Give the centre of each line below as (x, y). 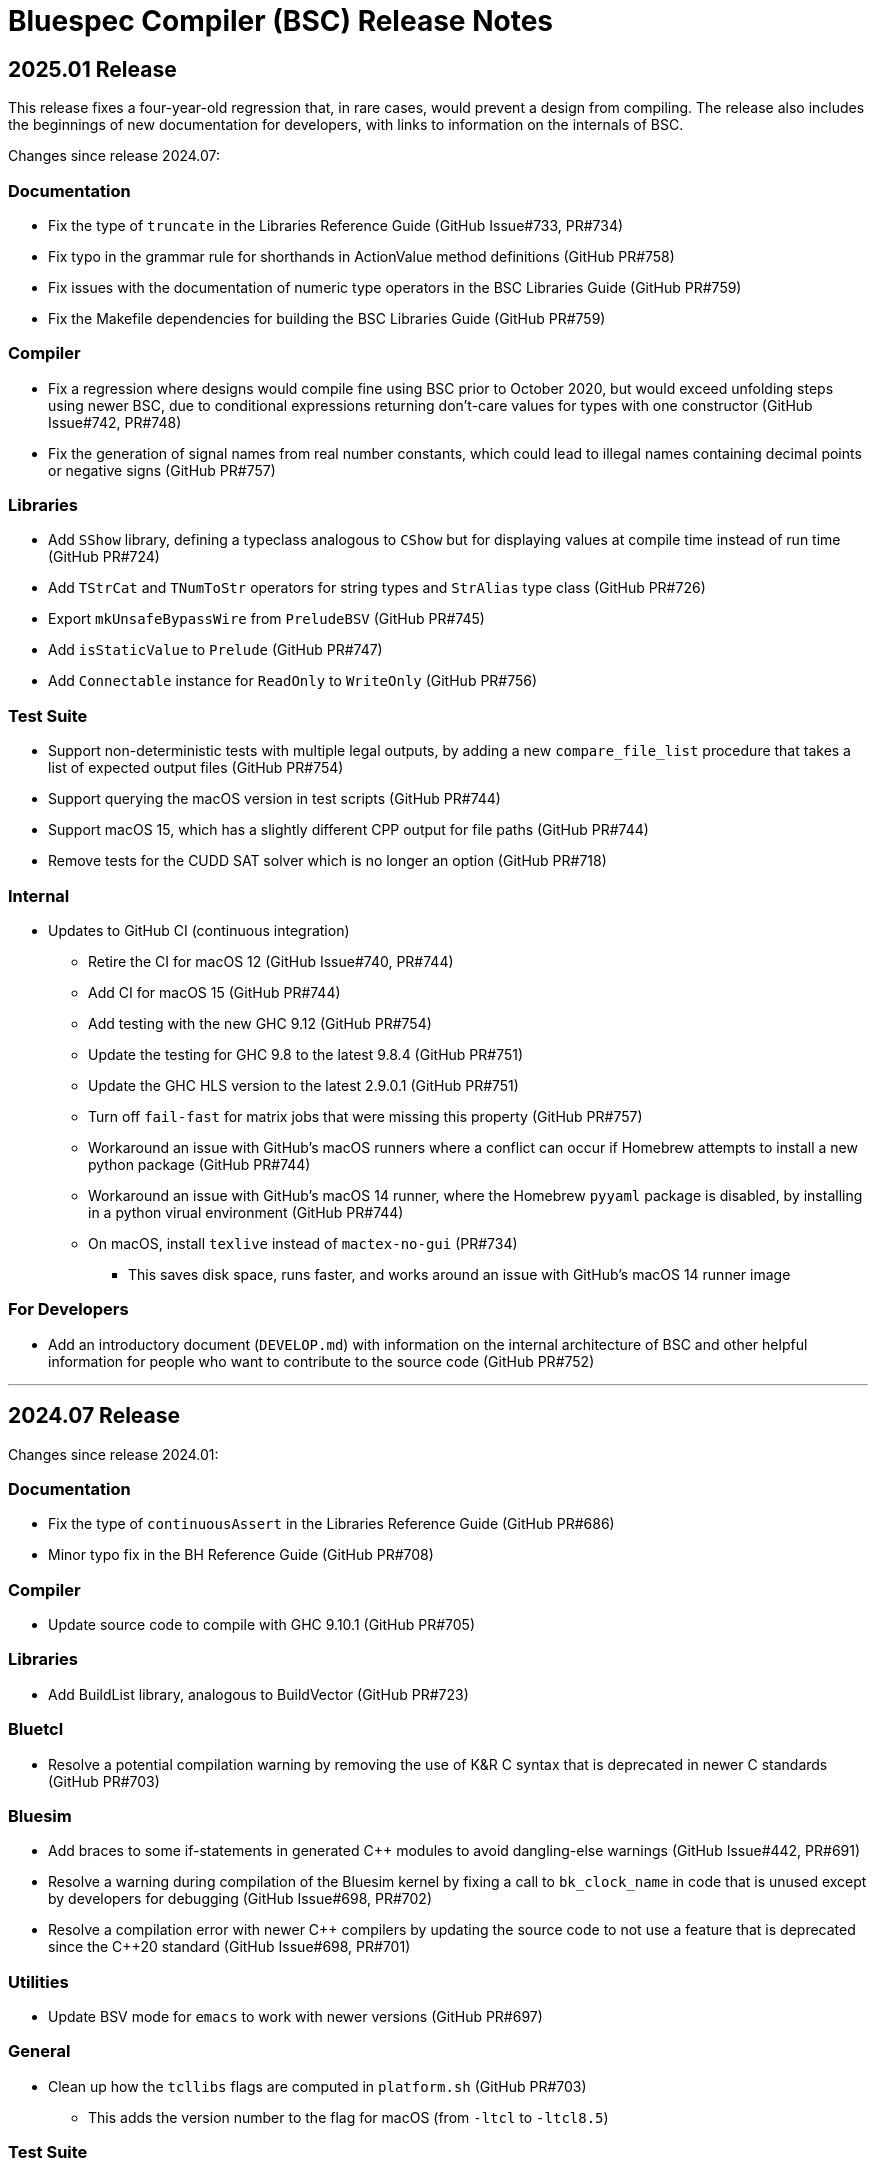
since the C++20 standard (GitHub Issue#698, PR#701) (229, 1947)
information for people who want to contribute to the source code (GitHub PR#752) (321, 1361)
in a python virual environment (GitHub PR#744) (246, 1212)
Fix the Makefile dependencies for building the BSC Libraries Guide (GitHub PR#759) (327, 318)
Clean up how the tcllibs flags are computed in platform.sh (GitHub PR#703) (317, 2086)
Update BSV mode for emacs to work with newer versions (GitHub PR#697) (295, 2017)
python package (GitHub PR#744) (199, 1164)
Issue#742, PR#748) (115, 422)
